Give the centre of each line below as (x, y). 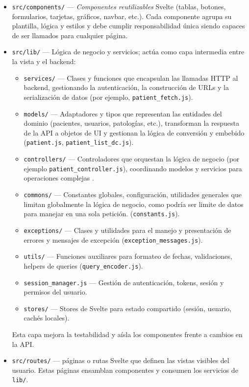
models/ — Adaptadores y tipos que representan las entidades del (123, 113)
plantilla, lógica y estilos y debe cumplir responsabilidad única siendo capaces (128, 26)
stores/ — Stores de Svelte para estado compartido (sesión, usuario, (127, 308)
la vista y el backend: (44, 61)
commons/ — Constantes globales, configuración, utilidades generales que (133, 194)
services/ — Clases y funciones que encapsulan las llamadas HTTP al (131, 78)
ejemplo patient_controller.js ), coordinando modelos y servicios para (133, 168)
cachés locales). (47, 318)
